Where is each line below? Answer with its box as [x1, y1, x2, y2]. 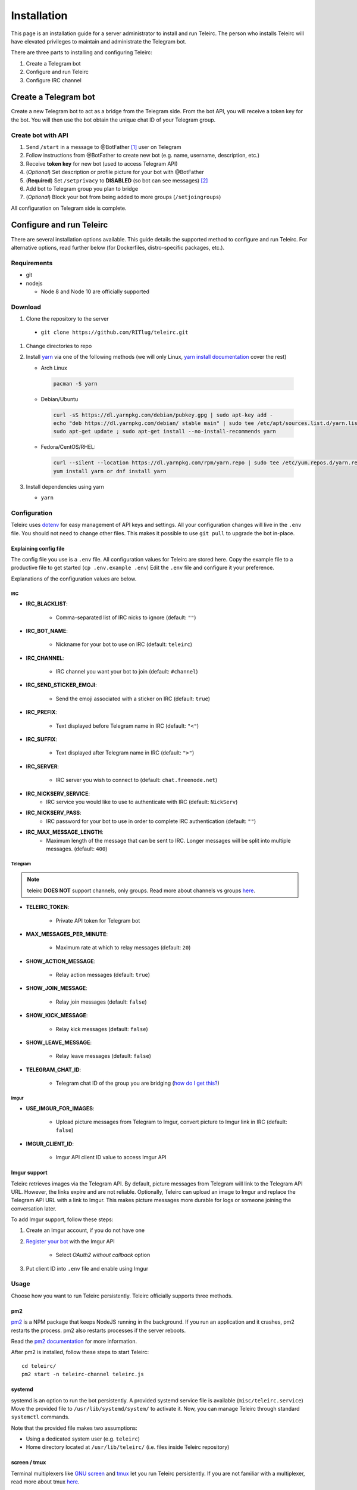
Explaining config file [11, 545, 65, 552]
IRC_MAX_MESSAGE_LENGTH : [26, 828, 104, 836]
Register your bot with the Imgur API [26, 1237, 115, 1245]
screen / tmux [11, 1459, 46, 1466]
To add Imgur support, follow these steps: [11, 1216, 114, 1223]
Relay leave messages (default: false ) [55, 1053, 152, 1060]
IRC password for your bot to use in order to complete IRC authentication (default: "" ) [46, 817, 256, 825]
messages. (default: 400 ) [46, 845, 108, 852]
